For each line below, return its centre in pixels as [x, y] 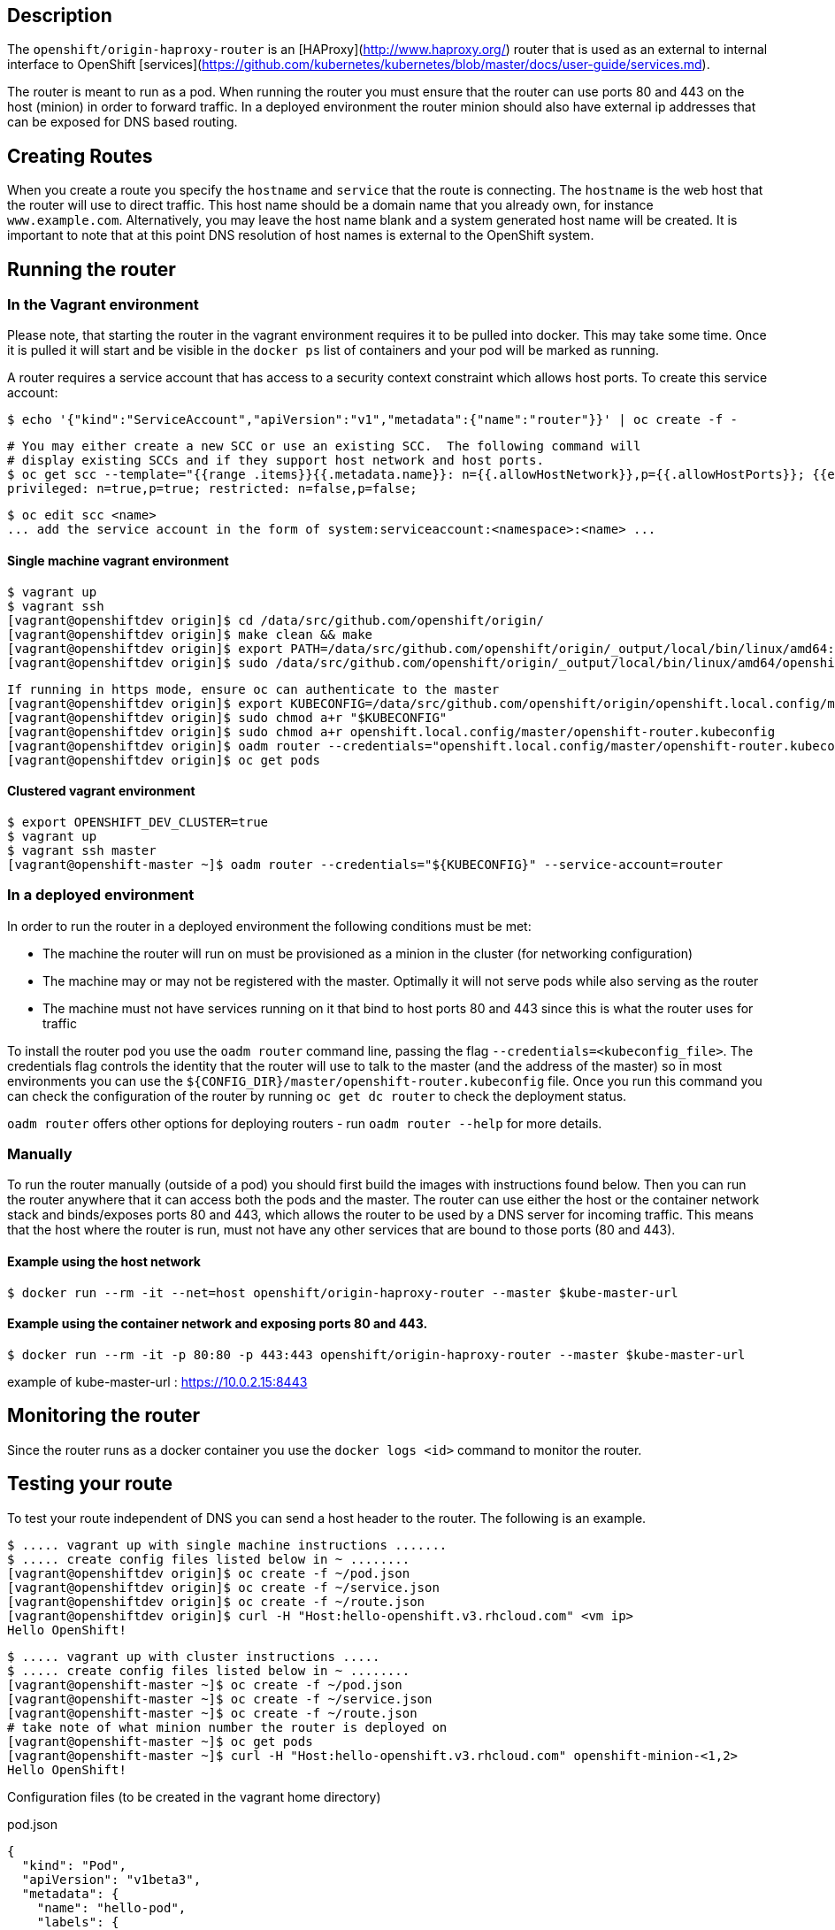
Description [60, 15]
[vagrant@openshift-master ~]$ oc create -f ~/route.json [212, 1713]
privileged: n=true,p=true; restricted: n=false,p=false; [212, 489]
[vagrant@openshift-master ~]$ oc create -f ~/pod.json [205, 1684]
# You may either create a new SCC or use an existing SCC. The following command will [324, 446]
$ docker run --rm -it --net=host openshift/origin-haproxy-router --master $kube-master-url [343, 1292]
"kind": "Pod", [74, 1865]
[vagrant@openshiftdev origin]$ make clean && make [190, 634]
